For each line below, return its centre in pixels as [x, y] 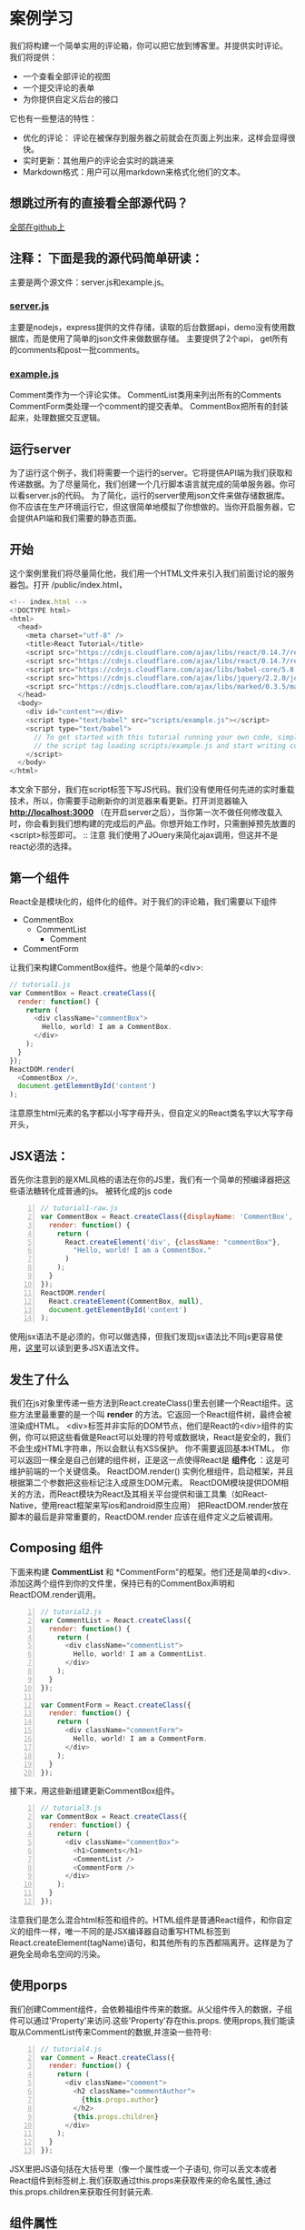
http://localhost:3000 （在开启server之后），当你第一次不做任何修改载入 [146, 812]
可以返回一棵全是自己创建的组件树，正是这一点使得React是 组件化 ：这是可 [150, 1460]
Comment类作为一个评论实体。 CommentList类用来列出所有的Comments [145, 395]
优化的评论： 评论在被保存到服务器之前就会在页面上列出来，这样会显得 [155, 137]
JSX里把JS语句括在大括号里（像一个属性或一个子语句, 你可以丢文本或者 [143, 2169]
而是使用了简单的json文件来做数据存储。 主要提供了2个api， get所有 [161, 338]
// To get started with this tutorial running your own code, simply [167, 737]
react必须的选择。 [43, 846]
